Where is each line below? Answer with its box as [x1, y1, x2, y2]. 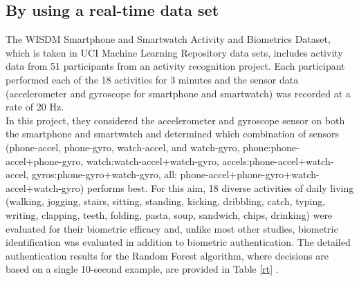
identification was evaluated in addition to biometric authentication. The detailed [6, 235, 351, 249]
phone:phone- [243, 139, 300, 154]
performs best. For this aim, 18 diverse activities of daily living [86, 180, 354, 195]
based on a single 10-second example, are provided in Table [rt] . [6, 262, 279, 276]
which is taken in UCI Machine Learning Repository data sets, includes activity [6, 45, 343, 59]
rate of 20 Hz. [6, 99, 64, 114]
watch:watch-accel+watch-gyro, [86, 153, 219, 168]
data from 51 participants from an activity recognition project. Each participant [6, 59, 345, 73]
